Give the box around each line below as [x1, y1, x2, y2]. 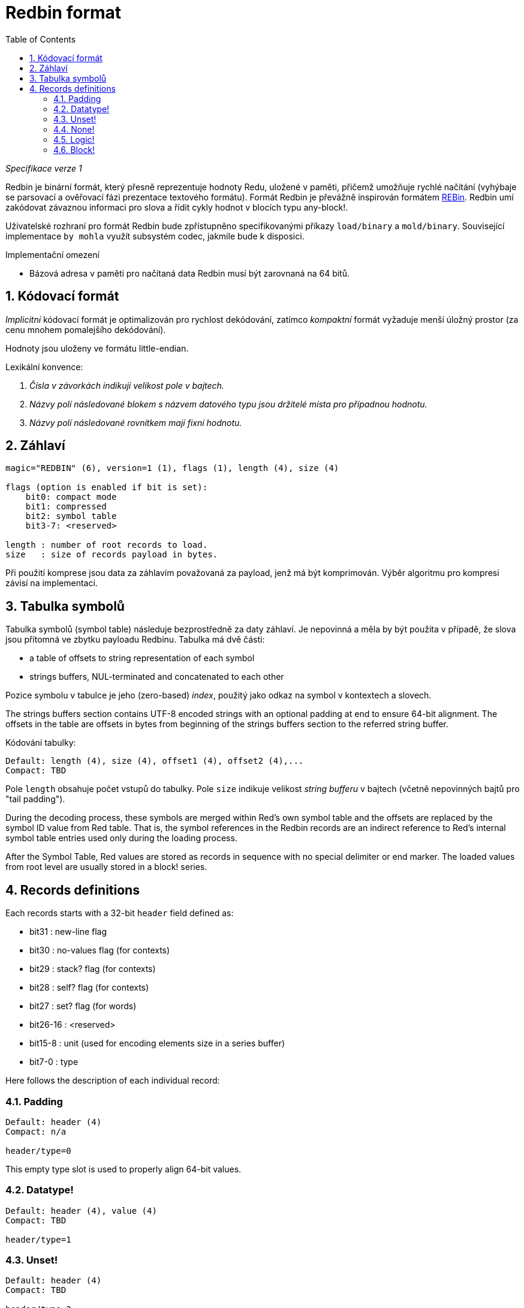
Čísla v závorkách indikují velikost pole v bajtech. [29, 380, 224, 391]
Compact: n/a [5, 1126, 67, 1136]
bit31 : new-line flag [29, 926, 107, 937]
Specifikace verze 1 [5, 163, 82, 173]
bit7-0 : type [29, 1057, 79, 1067]
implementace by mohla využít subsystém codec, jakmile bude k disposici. [5, 230, 305, 241]
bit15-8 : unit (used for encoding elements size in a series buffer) [29, 1038, 285, 1049]
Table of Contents [5, 34, 76, 44]
